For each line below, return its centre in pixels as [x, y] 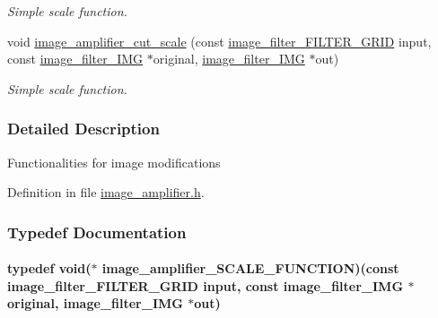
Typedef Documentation [97, 232]
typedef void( [49, 268]
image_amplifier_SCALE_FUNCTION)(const [250, 268]
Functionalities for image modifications [114, 162]
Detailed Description [83, 129]
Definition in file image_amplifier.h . [106, 192]
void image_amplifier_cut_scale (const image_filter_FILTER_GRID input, [219, 41]
